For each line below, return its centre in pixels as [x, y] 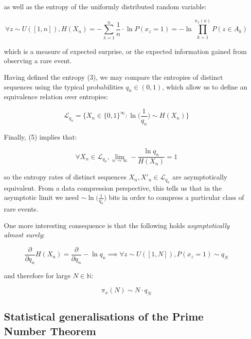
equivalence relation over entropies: [56, 97]
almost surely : [24, 235]
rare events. [21, 208]
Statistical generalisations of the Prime [104, 316]
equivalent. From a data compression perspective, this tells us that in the [113, 187]
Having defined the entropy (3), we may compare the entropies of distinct [114, 77]
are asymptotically [200, 177]
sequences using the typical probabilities [64, 86]
